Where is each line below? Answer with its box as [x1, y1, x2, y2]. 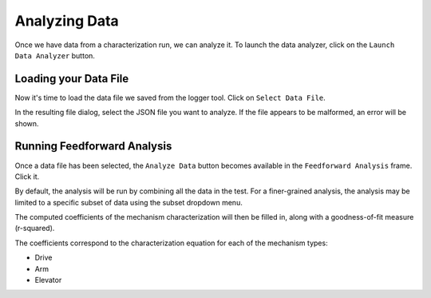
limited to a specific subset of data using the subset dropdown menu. [14, 197, 243, 207]
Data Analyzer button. [14, 50, 96, 60]
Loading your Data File [14, 72, 129, 85]
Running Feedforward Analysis [14, 140, 172, 153]
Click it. [14, 172, 40, 181]
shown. [14, 118, 39, 128]
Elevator [34, 276, 62, 285]
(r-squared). [14, 224, 55, 233]
